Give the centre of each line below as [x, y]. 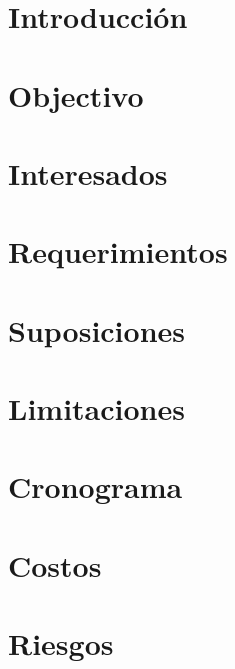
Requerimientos [118, 251]
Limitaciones [96, 408]
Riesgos [61, 643]
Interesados [88, 172]
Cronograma [95, 486]
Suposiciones [97, 329]
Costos [55, 564]
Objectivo [76, 94]
